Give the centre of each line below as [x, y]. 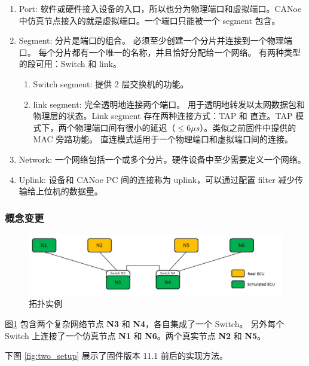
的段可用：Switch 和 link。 [70, 64]
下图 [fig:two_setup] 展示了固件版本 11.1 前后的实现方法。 [117, 356]
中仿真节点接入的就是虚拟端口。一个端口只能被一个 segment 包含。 [149, 20]
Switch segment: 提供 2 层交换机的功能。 [111, 83]
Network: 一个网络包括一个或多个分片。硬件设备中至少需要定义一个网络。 [162, 159]
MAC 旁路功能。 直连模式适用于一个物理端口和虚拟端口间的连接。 [163, 139]
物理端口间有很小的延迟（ [125, 127]
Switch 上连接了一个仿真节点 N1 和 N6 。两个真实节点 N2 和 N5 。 [135, 335]
